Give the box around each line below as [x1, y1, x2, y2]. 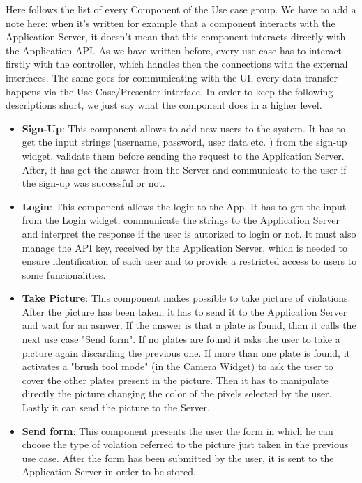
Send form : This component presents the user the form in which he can [22, 423, 333, 438]
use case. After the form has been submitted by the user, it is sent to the [22, 450, 334, 465]
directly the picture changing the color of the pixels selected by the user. [22, 386, 332, 401]
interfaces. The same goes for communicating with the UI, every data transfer [6, 70, 338, 84]
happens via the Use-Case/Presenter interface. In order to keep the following [6, 84, 333, 98]
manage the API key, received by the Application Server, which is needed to [22, 240, 348, 254]
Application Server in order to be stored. [22, 464, 196, 479]
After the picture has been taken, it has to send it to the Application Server [22, 304, 347, 319]
